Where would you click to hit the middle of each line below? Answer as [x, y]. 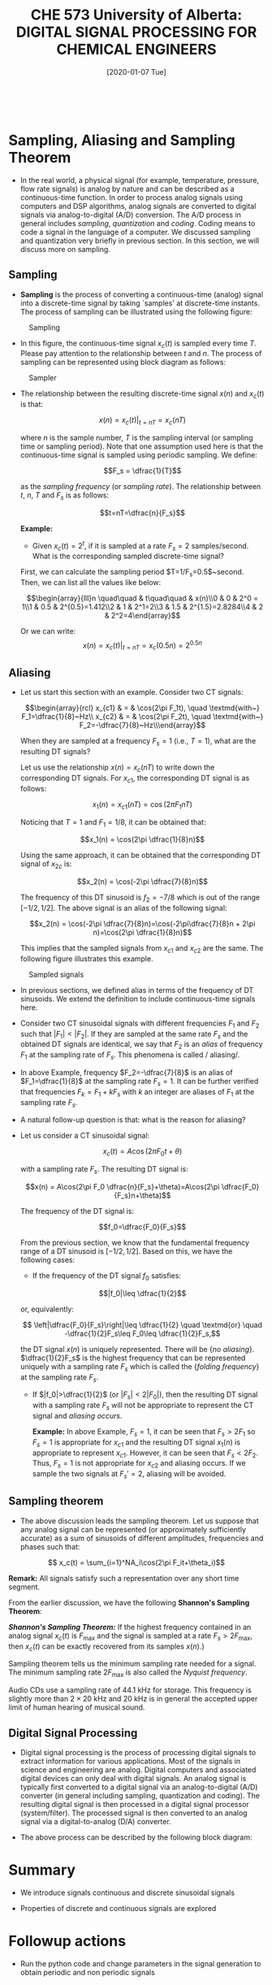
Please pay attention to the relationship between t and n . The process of [141, 353]
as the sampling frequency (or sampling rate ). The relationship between [140, 487]
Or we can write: [48, 631]
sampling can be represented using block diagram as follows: [123, 362]
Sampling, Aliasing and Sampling [122, 141]
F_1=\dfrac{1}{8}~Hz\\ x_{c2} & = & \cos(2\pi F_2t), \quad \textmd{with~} [142, 717]
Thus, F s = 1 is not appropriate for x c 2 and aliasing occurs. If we [139, 1464]
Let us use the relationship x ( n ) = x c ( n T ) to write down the [117, 768]
